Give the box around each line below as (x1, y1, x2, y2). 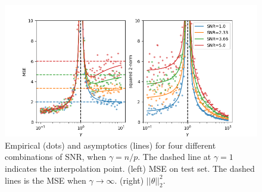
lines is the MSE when (5, 174, 86, 186)
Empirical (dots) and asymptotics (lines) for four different (5, 139, 216, 151)
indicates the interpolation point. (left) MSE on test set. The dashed (5, 162, 255, 174)
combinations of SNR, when (5, 150, 107, 163)
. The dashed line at (138, 150, 211, 163)
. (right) (114, 174, 144, 186)
